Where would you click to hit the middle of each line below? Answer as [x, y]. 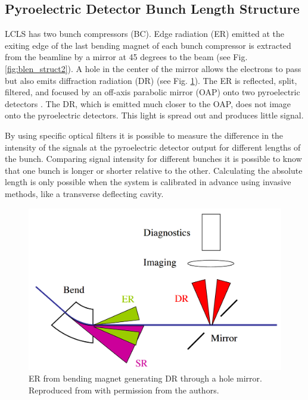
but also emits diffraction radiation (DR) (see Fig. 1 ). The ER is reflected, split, [151, 80]
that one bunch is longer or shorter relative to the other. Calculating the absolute [154, 170]
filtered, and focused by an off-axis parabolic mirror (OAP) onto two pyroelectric [153, 92]
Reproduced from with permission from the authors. [124, 390]
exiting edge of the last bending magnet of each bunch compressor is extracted [148, 45]
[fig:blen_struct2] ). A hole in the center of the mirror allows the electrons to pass [153, 68]
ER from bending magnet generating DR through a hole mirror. [145, 378]
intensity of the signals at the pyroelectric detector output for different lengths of [153, 147]
